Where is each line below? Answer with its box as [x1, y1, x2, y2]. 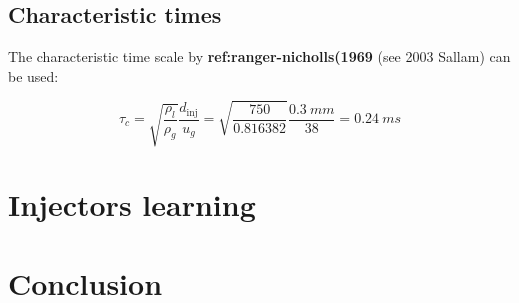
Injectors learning [8, 184, 256, 225]
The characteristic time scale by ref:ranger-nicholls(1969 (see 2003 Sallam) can [8, 46, 511, 67]
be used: [8, 65, 59, 86]
